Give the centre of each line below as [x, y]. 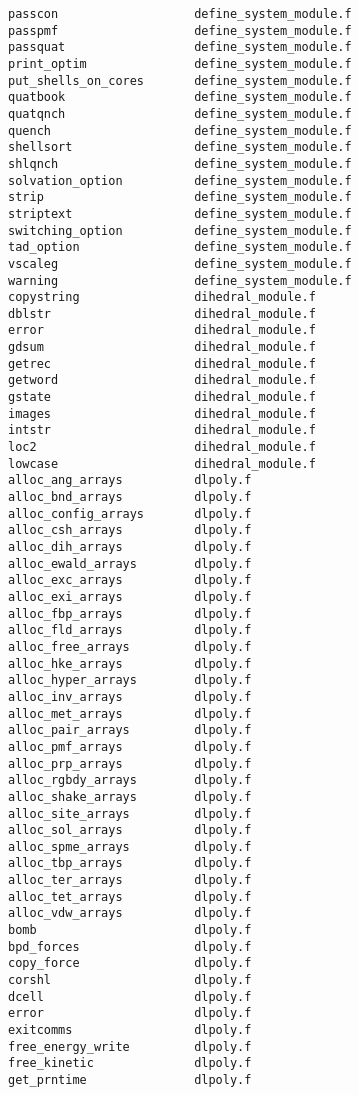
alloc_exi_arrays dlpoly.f [130, 596]
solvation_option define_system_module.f [180, 180]
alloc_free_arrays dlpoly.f [130, 646]
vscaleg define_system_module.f [180, 263]
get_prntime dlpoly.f [130, 1080]
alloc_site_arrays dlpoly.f [130, 813]
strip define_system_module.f [180, 197]
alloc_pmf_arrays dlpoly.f [130, 746]
